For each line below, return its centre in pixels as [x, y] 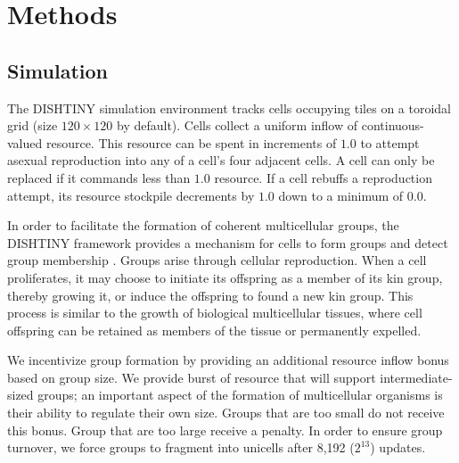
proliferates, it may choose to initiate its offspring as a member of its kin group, [225, 277]
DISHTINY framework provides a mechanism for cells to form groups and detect [228, 242]
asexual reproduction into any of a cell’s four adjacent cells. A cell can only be [221, 160]
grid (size [33, 125]
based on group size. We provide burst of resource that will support [192, 377]
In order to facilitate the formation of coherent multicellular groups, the [203, 225]
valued [25, 142]
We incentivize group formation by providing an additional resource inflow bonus [228, 360]
